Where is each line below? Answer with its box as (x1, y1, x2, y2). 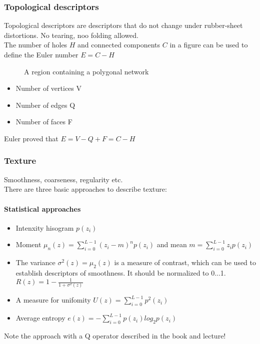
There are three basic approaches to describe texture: (4, 184, 167, 194)
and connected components (77, 39, 160, 50)
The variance (15, 257, 55, 268)
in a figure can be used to (169, 39, 248, 50)
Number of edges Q (15, 99, 75, 110)
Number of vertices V (15, 83, 81, 93)
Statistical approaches (4, 203, 81, 214)
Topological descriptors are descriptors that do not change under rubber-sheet (4, 20, 243, 30)
